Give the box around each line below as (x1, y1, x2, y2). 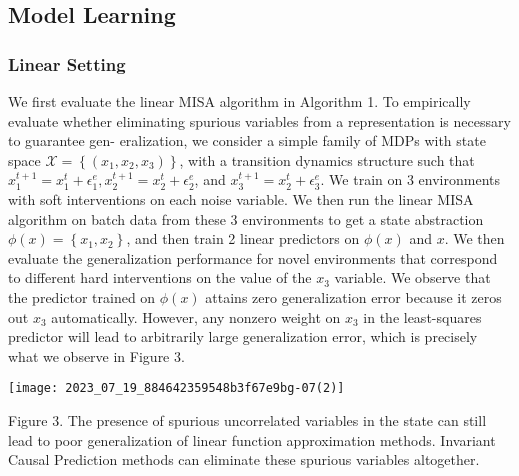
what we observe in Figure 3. (8, 345, 185, 366)
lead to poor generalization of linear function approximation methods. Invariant (8, 429, 496, 450)
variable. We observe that (334, 267, 491, 288)
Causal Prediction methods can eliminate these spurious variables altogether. (8, 449, 480, 470)
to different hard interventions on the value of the (8, 267, 312, 288)
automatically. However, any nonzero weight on (51, 306, 341, 327)
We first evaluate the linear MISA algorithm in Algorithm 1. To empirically (8, 91, 471, 111)
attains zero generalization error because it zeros (205, 286, 502, 307)
